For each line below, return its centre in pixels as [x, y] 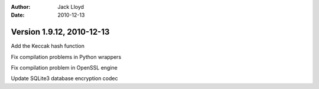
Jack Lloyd [71, 7]
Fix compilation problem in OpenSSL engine [64, 68]
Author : [21, 7]
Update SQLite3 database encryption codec [64, 78]
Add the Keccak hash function [48, 46]
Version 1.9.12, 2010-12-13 [60, 32]
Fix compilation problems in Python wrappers [66, 57]
